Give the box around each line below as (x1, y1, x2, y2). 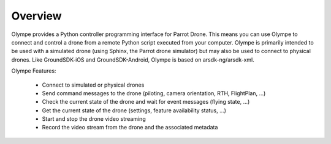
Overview (11, 9, 62, 23)
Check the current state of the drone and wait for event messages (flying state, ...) (42, 98, 250, 106)
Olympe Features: (11, 67, 56, 74)
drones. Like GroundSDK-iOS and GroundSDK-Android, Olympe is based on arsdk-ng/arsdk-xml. (11, 56, 254, 63)
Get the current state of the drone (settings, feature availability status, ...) (42, 107, 227, 114)
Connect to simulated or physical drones (42, 81, 145, 88)
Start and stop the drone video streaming (42, 115, 146, 123)
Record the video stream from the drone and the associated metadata (42, 124, 218, 131)
